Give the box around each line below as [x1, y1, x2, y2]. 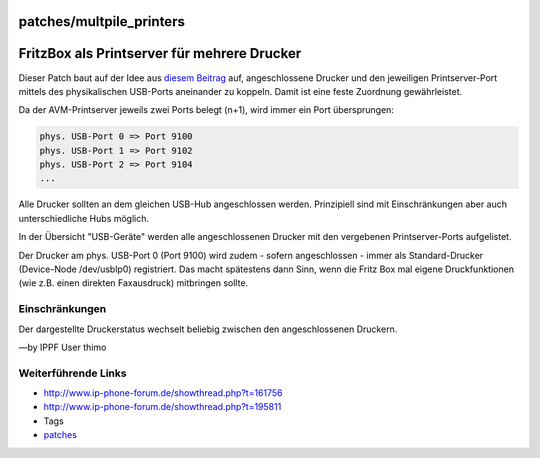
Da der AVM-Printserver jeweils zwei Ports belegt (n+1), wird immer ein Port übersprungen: [18, 104, 395, 116]
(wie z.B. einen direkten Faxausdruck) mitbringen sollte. [18, 277, 249, 289]
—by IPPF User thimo [18, 341, 107, 353]
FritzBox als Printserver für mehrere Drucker [18, 45, 302, 62]
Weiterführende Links [18, 366, 127, 380]
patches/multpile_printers [18, 13, 185, 30]
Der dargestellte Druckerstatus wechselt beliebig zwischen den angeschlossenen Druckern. [18, 323, 398, 335]
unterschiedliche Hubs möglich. [18, 212, 150, 224]
